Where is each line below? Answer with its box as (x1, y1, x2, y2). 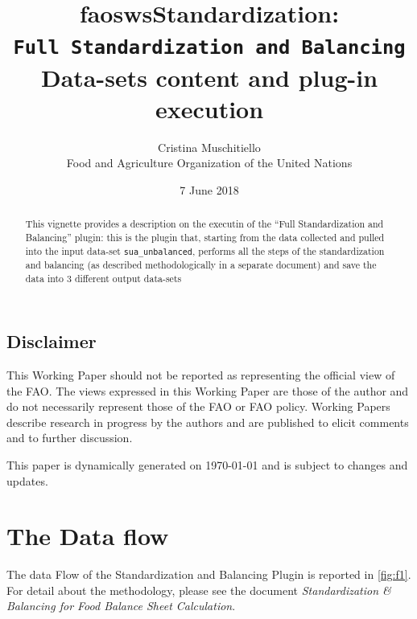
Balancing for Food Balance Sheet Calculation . (6, 597, 236, 614)
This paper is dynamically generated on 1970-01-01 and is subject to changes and (6, 456, 408, 473)
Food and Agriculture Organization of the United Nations (66, 154, 353, 171)
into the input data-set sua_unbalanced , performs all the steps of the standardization (25, 244, 385, 257)
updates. (6, 472, 48, 489)
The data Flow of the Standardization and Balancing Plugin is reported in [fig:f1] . (6, 566, 411, 583)
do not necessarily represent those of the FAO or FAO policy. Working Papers (6, 398, 390, 415)
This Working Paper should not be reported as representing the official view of (6, 366, 395, 383)
